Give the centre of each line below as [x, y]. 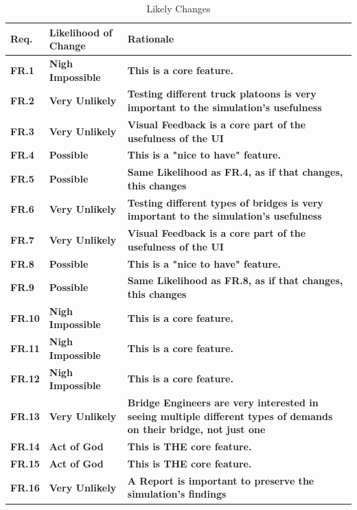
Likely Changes [178, 8]
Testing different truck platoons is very [222, 94]
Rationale [151, 39]
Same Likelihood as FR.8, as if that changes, [235, 280]
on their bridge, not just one [196, 429]
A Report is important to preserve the [221, 480]
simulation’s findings [177, 494]
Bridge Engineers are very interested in [223, 403]
